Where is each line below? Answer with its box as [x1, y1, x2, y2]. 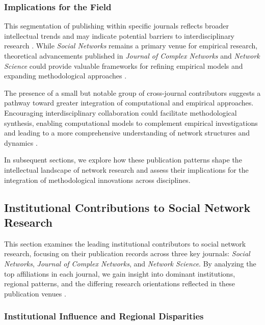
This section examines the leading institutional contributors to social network [4, 238, 246, 249]
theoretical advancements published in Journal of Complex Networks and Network [4, 50, 260, 61]
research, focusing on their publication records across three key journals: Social [4, 248, 250, 259]
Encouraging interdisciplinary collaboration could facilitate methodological [4, 107, 237, 118]
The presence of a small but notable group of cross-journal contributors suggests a [4, 87, 261, 98]
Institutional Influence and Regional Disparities [4, 310, 204, 322]
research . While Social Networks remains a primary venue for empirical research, [4, 40, 258, 51]
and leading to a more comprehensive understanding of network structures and [4, 127, 250, 138]
